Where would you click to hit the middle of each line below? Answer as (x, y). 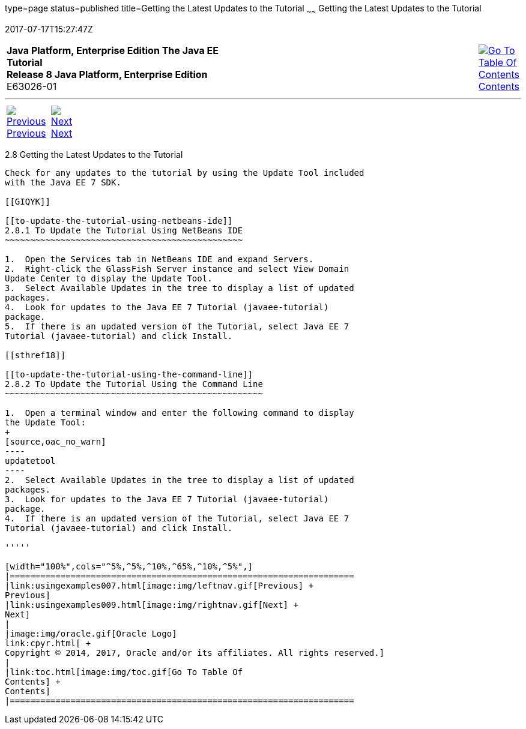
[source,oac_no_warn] (56, 441)
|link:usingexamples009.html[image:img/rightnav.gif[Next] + (152, 604)
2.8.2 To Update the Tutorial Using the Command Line (134, 384)
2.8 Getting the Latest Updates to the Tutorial (94, 154)
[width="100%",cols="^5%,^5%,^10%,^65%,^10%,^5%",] (129, 566)
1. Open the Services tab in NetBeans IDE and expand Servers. (159, 259)
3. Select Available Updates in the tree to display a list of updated (180, 288)
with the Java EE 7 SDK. (63, 182)
